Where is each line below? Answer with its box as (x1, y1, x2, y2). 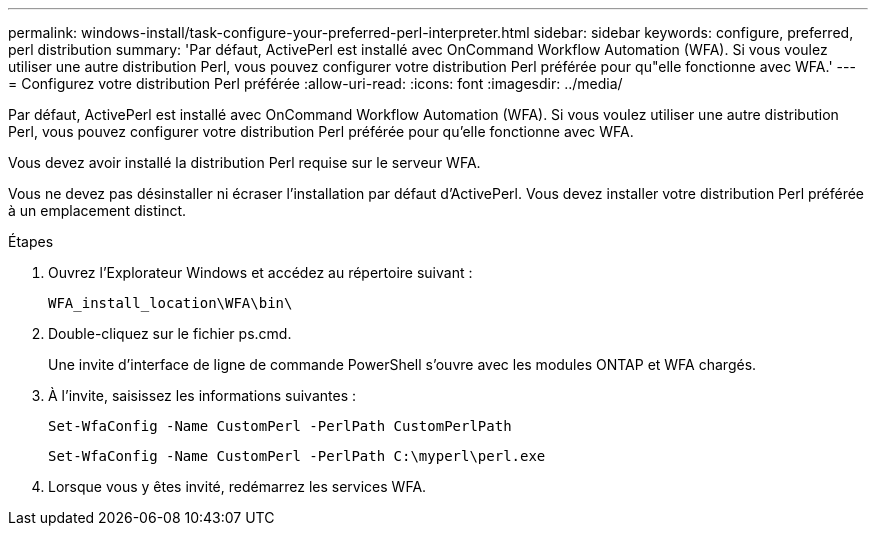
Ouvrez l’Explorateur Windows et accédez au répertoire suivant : (48, 264, 473, 281)
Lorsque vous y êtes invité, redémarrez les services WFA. (48, 478, 427, 495)
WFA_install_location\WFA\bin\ (48, 295, 293, 311)
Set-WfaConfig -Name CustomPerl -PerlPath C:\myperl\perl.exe (48, 448, 546, 464)
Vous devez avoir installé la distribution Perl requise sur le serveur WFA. (8, 154, 481, 171)
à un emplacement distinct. (8, 202, 187, 219)
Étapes (8, 233, 54, 250)
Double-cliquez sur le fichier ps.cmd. (48, 325, 292, 342)
